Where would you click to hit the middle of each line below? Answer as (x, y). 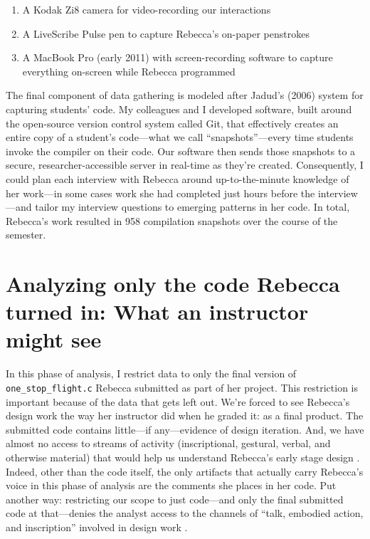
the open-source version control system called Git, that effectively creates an (172, 123)
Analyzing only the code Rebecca (173, 284)
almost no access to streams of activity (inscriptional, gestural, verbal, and (168, 443)
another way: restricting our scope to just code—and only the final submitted (175, 499)
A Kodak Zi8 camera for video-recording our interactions (147, 9)
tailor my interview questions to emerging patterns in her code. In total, (192, 207)
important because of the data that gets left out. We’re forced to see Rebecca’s (178, 401)
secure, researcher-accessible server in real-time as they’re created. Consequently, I (185, 165)
